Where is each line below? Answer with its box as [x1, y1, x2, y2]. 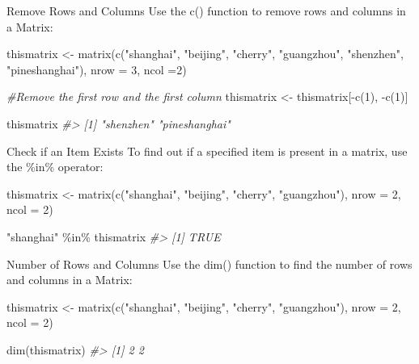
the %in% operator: [6, 158, 104, 175]
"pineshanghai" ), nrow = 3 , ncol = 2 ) [6, 61, 187, 77]
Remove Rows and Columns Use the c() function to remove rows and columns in [6, 2, 406, 19]
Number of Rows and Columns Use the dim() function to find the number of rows [6, 255, 413, 272]
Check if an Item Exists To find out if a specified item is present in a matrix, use [6, 142, 408, 159]
